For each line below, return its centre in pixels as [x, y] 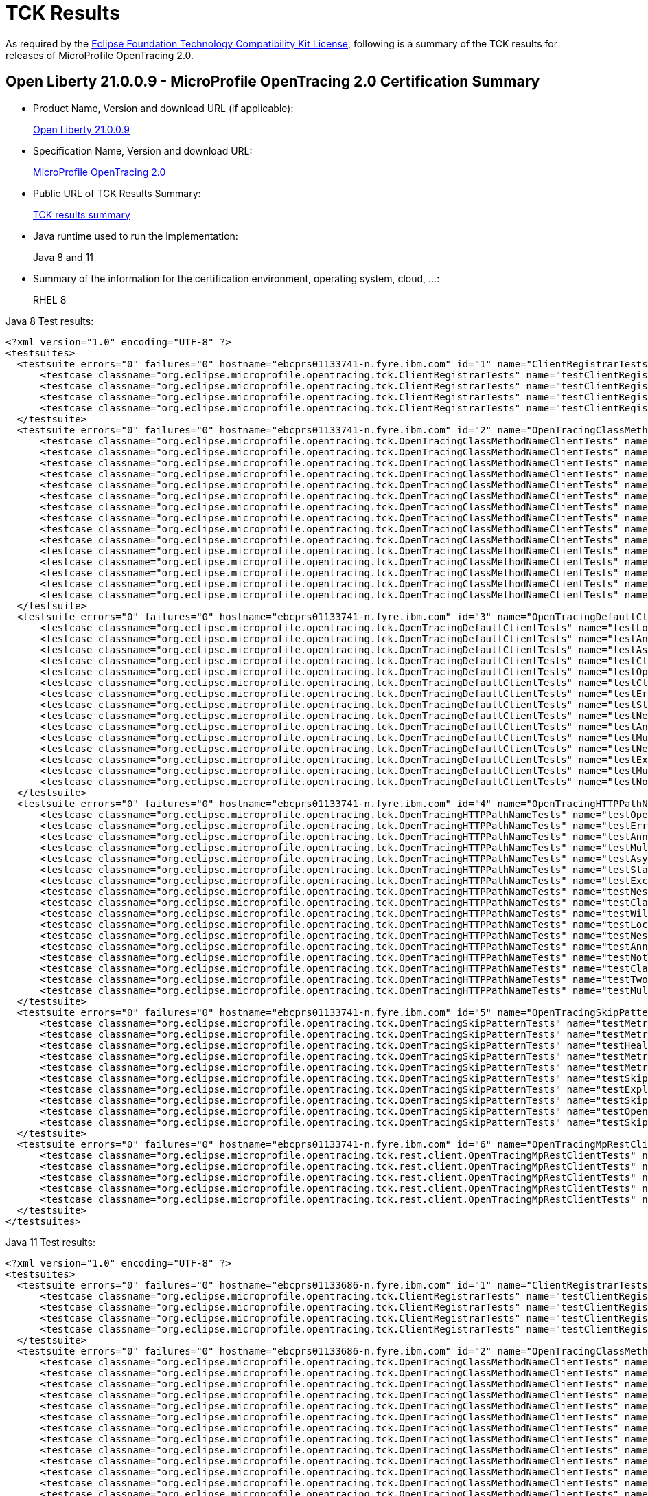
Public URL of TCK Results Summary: [117, 193]
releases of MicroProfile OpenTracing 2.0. [100, 55]
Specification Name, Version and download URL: [143, 150]
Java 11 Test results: [50, 1242]
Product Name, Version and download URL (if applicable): [163, 108]
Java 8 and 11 [63, 257]
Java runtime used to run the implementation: [136, 236]
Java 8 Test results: [50, 321]
